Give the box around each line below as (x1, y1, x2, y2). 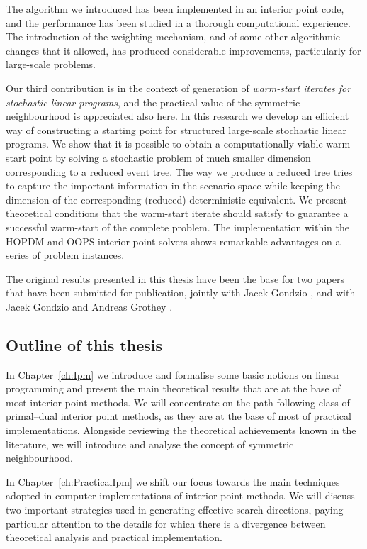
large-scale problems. (6, 57, 96, 72)
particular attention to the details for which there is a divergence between (6, 516, 326, 531)
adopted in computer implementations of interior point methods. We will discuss (6, 488, 355, 503)
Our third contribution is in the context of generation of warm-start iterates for (6, 80, 351, 95)
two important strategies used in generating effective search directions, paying (6, 502, 344, 517)
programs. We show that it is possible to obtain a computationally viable (6, 136, 323, 151)
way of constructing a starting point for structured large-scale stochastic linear (6, 122, 347, 137)
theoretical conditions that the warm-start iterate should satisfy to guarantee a (6, 206, 349, 221)
